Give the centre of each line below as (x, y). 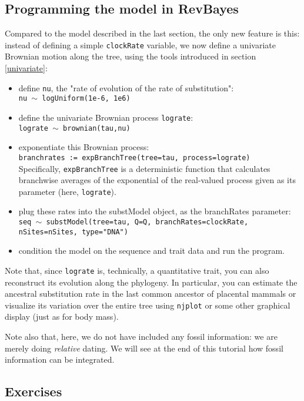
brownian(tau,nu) (97, 128)
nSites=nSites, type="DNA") (73, 232)
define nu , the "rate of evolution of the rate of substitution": (126, 87)
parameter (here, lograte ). (67, 191)
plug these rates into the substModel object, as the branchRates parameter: (155, 211)
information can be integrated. (60, 359)
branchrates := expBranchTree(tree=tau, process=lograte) (134, 158)
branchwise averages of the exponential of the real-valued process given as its (157, 180)
